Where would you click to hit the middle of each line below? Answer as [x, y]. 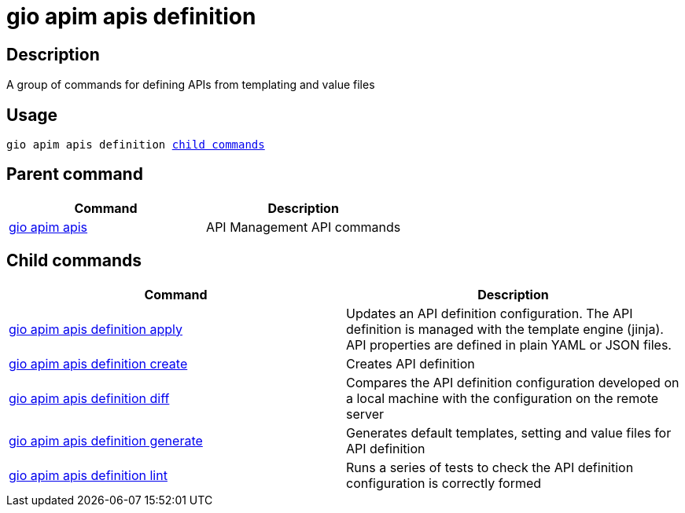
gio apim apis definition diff [89, 398]
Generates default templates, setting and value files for [509, 432]
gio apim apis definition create [98, 363]
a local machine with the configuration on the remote [503, 398]
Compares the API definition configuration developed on [513, 382]
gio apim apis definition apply [96, 329]
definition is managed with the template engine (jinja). [505, 329]
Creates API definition [411, 363]
